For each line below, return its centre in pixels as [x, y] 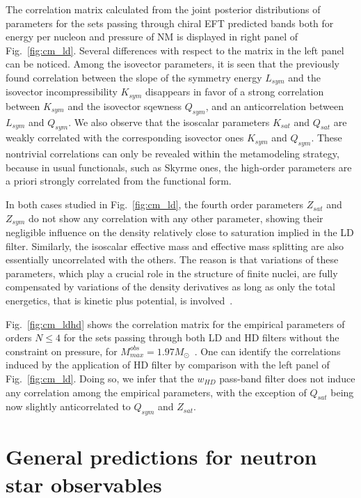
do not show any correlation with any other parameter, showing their [176, 218]
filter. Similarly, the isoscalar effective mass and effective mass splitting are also [175, 246]
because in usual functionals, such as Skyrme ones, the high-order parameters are [179, 167]
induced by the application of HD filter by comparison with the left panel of [168, 365]
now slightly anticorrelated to [68, 406]
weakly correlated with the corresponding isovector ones [125, 138]
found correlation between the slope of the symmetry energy [134, 77]
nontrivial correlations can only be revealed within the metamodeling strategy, [173, 154]
